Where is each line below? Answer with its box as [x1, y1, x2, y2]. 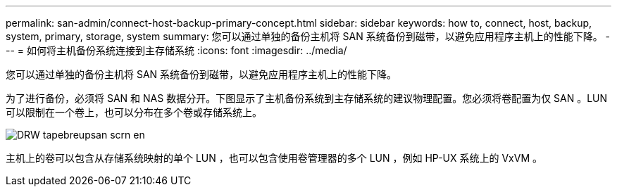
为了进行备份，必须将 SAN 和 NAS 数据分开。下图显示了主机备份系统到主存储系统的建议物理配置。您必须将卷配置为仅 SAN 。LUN [6, 92, 608, 104]
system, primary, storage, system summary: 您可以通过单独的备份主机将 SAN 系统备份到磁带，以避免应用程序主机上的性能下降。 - [6, 30, 611, 42]
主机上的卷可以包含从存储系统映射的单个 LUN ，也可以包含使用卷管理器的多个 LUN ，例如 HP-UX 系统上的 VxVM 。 [6, 152, 542, 164]
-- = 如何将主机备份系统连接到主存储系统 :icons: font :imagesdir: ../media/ [6, 44, 347, 56]
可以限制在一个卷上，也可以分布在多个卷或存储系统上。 [6, 106, 262, 118]
